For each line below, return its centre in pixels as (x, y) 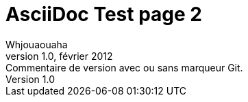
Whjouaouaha (37, 44)
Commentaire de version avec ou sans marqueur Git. (124, 67)
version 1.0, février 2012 (59, 56)
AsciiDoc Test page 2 (104, 14)
